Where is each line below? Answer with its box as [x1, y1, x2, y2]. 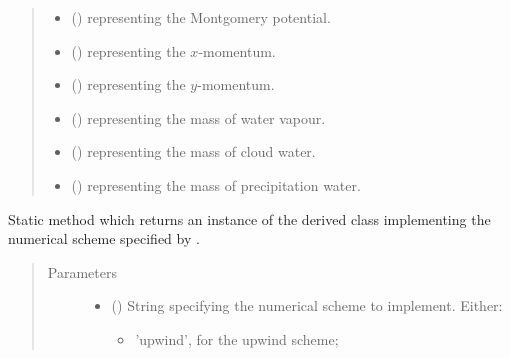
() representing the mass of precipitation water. [71, 174, 361, 195]
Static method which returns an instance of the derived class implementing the [8, 208, 491, 229]
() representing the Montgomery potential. [71, 7, 331, 27]
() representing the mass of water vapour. [71, 107, 326, 128]
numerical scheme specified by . [8, 228, 200, 249]
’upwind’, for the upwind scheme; [135, 328, 339, 349]
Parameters [47, 261, 117, 282]
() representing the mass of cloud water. [71, 141, 316, 162]
